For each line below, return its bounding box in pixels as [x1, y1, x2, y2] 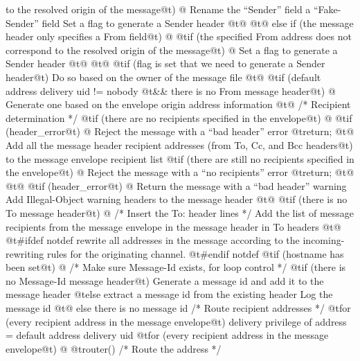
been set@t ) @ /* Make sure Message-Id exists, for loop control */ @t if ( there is [6, 260, 346, 274]
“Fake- [313, 2, 341, 16]
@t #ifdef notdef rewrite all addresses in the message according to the [6, 233, 300, 247]
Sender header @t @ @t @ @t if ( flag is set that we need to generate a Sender [6, 56, 325, 71]
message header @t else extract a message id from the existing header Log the [6, 287, 333, 301]
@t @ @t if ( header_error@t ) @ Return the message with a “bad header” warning [6, 178, 347, 193]
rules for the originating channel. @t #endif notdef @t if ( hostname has [46, 246, 344, 261]
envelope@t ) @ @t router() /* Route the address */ [6, 341, 222, 355]
